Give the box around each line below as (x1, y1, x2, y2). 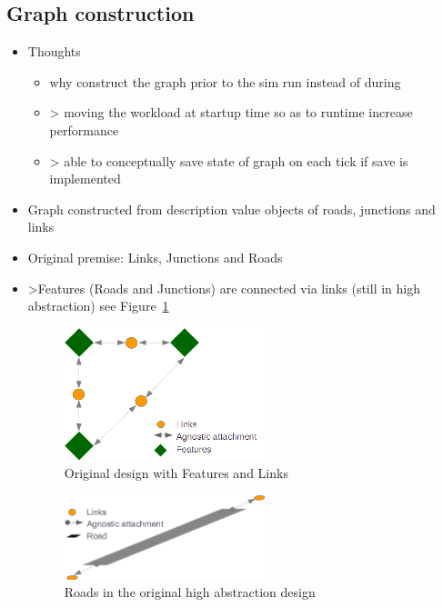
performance (49, 120, 119, 139)
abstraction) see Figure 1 (27, 296, 169, 315)
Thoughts (27, 42, 81, 61)
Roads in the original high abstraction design (64, 582, 316, 602)
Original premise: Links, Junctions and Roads (27, 247, 283, 266)
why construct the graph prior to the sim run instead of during (49, 72, 401, 91)
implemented (49, 169, 121, 188)
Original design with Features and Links (64, 463, 288, 483)
